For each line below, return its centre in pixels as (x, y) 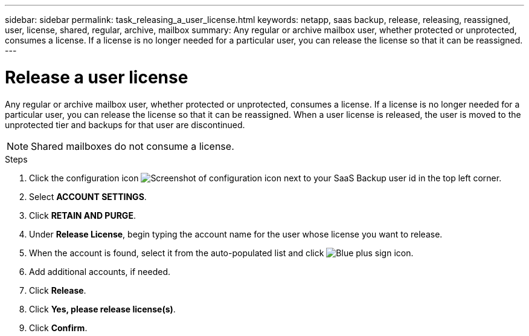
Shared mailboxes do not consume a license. (133, 146)
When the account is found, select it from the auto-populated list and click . (221, 253)
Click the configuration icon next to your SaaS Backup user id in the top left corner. (265, 178)
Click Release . (58, 290)
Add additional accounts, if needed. (100, 271)
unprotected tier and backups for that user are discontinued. (125, 124)
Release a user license (97, 77)
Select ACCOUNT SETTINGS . (88, 196)
